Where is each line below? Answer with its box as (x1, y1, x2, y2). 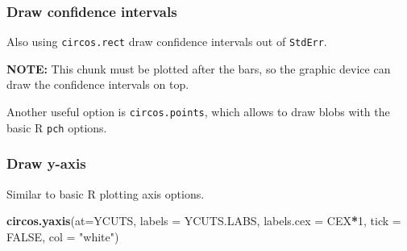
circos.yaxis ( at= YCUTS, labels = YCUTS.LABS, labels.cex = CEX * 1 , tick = (6, 212, 401, 229)
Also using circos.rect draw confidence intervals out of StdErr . (6, 33, 327, 50)
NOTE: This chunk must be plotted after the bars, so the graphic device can (6, 60, 391, 77)
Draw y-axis (6, 153, 86, 174)
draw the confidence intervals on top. (6, 76, 189, 93)
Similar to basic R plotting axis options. (6, 185, 205, 202)
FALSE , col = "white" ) (6, 228, 119, 245)
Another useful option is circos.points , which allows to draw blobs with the (6, 103, 390, 120)
